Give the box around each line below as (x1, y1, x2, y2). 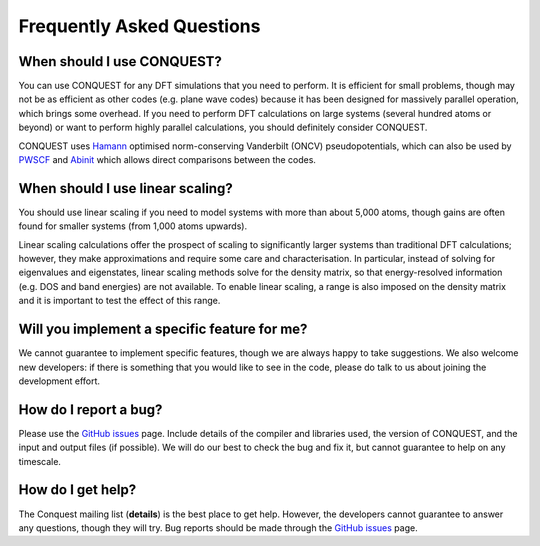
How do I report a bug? (18, 401, 163, 418)
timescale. (18, 455, 62, 467)
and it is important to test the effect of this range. (18, 295, 221, 307)
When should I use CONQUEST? (18, 53, 222, 70)
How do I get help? (18, 481, 137, 499)
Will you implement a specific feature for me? (18, 321, 308, 338)
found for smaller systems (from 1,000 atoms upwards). (18, 220, 248, 232)
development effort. (18, 375, 100, 387)
